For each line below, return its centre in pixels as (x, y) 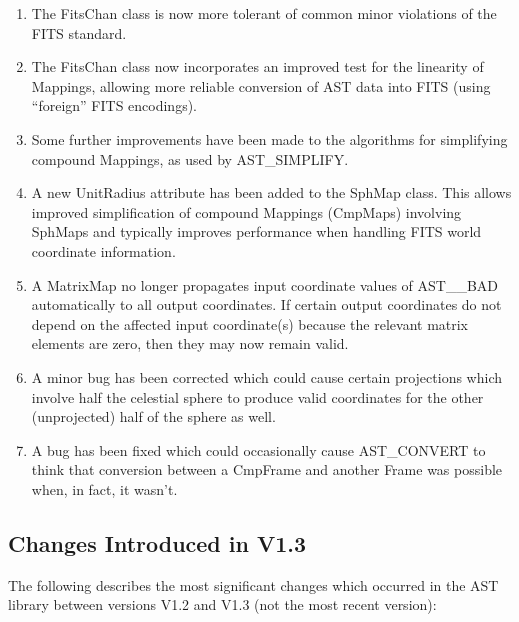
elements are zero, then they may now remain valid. (190, 343)
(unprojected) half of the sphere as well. (153, 416)
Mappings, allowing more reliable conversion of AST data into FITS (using (261, 85)
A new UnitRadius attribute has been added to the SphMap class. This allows (271, 192)
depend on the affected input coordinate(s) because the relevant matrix (250, 323)
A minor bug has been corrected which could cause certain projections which (266, 376)
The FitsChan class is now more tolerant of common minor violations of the (264, 13)
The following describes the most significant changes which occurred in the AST (253, 584)
